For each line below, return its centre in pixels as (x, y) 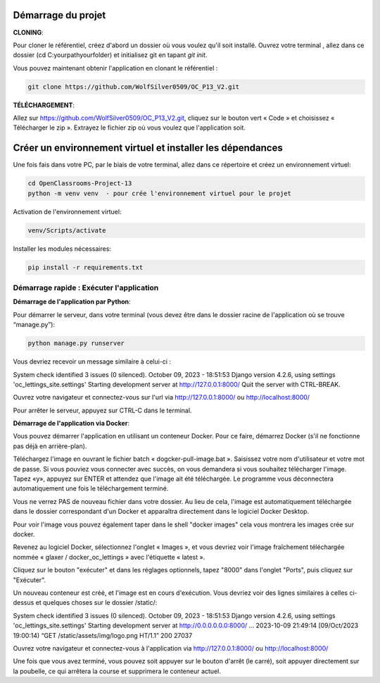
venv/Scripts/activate (67, 230)
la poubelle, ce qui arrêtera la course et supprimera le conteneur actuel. (117, 671)
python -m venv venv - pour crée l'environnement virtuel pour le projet (160, 193)
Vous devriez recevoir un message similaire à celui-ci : (92, 362)
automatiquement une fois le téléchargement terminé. (91, 488)
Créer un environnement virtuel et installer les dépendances (148, 148)
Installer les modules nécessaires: (62, 248)
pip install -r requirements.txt (85, 267)
